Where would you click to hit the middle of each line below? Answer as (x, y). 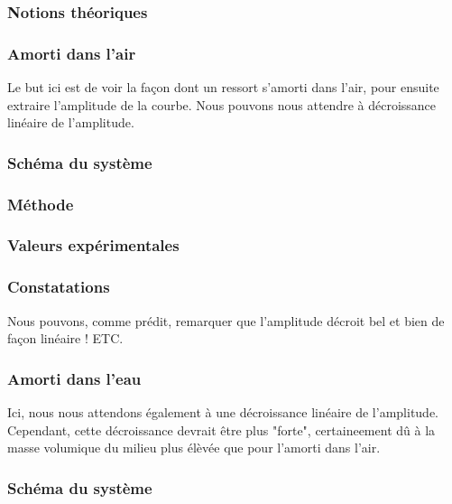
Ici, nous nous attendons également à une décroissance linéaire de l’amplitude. (223, 412)
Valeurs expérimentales (93, 245)
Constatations (59, 287)
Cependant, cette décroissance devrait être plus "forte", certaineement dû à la (221, 429)
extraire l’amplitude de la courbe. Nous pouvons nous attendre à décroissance (222, 104)
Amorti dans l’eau (74, 378)
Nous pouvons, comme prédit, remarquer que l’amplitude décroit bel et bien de (226, 320)
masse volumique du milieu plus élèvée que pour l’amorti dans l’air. (194, 448)
